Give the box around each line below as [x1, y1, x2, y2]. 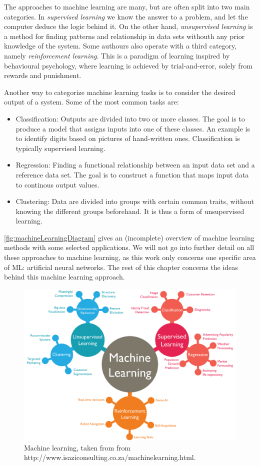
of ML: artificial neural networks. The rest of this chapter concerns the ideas [4, 261, 238, 272]
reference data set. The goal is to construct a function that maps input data [15, 169, 249, 179]
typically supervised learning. [15, 142, 105, 153]
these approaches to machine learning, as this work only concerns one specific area [4, 252, 256, 262]
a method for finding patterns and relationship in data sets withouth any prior [4, 30, 245, 41]
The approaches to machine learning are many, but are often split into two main [4, 1, 250, 11]
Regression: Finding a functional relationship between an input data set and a [15, 159, 255, 170]
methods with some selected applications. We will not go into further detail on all [4, 242, 254, 252]
